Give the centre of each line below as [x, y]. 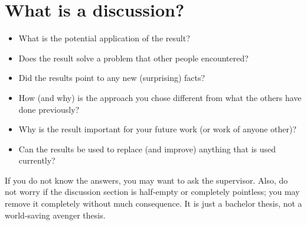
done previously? [49, 109]
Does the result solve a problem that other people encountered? [133, 58]
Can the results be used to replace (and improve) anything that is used [147, 149]
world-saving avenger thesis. [55, 215]
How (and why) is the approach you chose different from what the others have [160, 97]
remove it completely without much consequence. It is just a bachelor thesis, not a [153, 203]
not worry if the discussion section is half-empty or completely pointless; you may [152, 192]
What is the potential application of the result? [104, 38]
